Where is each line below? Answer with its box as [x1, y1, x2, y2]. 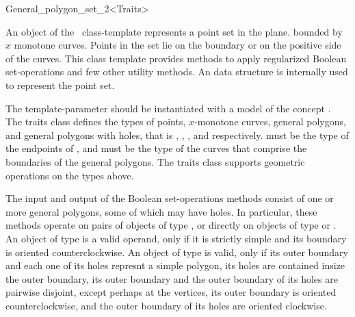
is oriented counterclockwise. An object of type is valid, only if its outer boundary [5, 244, 348, 259]
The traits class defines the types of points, [5, 114, 186, 129]
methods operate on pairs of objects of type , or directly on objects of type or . [5, 218, 337, 232]
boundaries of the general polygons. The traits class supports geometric [5, 154, 305, 168]
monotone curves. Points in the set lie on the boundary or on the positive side [14, 38, 341, 52]
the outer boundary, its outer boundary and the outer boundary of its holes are [5, 271, 338, 286]
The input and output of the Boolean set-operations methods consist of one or [5, 191, 334, 205]
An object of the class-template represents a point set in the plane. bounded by [5, 24, 343, 38]
